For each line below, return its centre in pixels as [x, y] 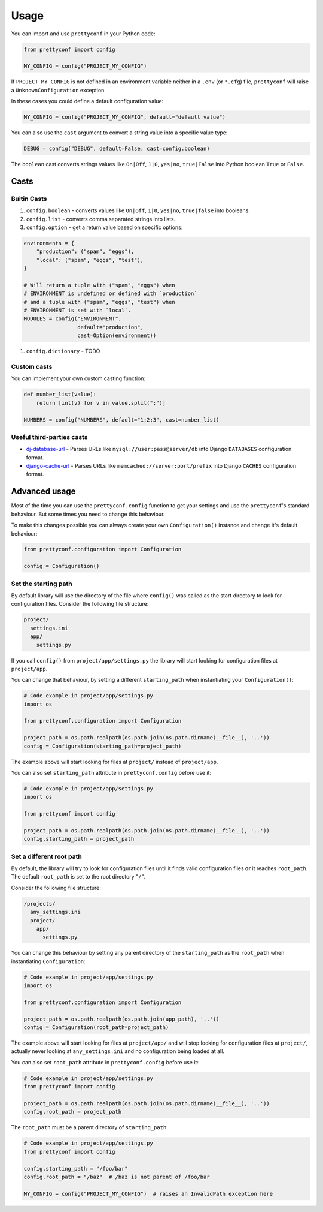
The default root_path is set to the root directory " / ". [78, 877]
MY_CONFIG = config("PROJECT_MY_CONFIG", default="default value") [125, 117]
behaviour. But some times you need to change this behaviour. [88, 514]
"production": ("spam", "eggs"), [85, 252]
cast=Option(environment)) [117, 336]
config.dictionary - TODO [63, 351]
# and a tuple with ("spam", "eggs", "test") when [100, 302]
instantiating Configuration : [48, 961]
